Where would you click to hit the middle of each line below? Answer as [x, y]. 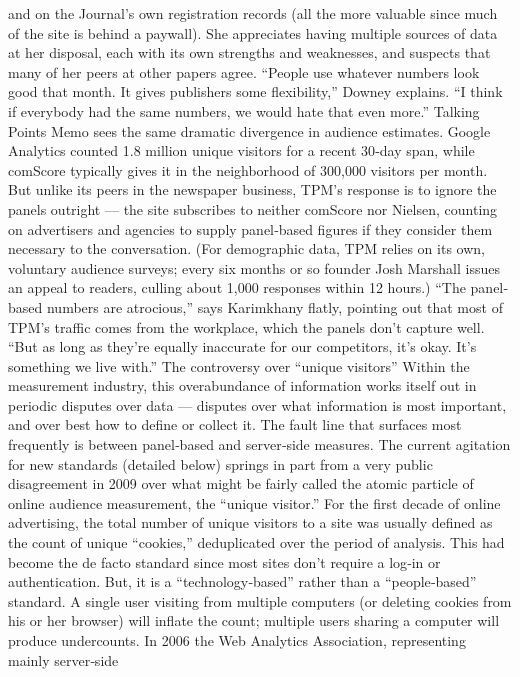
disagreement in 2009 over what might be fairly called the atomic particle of [241, 483]
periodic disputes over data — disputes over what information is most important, [257, 404]
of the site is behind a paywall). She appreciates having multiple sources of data [253, 32]
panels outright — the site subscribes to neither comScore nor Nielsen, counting [253, 208]
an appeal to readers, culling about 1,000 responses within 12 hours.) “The [237, 287]
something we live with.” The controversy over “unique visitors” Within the [239, 365]
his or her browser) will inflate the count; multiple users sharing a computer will [254, 620]
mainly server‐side [63, 659]
